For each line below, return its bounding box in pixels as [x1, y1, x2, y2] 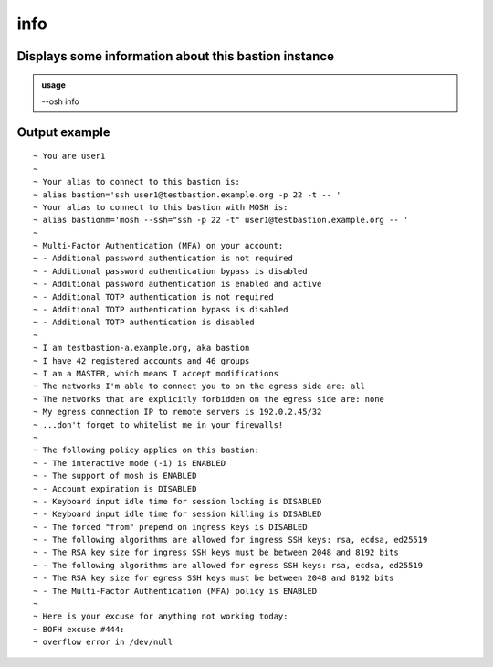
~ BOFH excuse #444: [33, 624, 125, 634]
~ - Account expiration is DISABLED [33, 483, 197, 493]
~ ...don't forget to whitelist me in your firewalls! [33, 419, 284, 429]
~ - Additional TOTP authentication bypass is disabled [33, 304, 288, 315]
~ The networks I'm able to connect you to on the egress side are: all [33, 381, 365, 392]
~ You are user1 [33, 151, 106, 162]
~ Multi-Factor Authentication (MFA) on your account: [33, 240, 284, 251]
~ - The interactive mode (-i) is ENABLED [33, 458, 226, 468]
